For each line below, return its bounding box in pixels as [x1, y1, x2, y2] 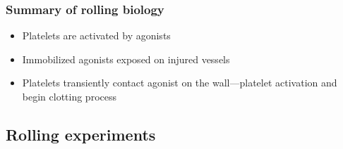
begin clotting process [22, 89, 116, 103]
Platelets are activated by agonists [22, 28, 171, 43]
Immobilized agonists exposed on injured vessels [22, 51, 230, 66]
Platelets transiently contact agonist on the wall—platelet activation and [22, 75, 337, 90]
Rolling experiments [6, 123, 156, 145]
